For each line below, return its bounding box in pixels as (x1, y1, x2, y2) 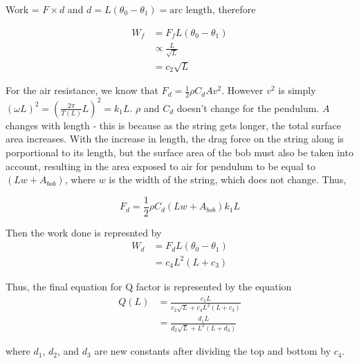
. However (221, 83, 264, 97)
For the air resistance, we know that (6, 83, 158, 97)
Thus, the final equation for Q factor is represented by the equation (6, 279, 292, 293)
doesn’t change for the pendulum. (176, 100, 320, 115)
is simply (278, 83, 316, 97)
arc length (169, 6, 212, 15)
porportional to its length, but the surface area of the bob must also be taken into (6, 145, 353, 159)
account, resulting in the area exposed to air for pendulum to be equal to (6, 158, 315, 173)
